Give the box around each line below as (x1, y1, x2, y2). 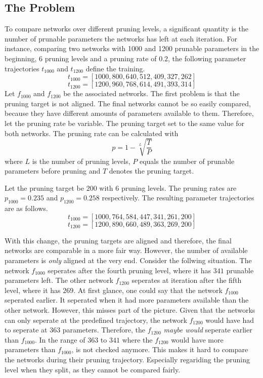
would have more (171, 334, 224, 345)
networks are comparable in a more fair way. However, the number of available (5, 245, 248, 256)
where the (122, 334, 153, 345)
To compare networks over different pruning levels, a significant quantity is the (5, 23, 248, 34)
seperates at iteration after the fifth (131, 275, 242, 285)
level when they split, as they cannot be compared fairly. (5, 364, 181, 374)
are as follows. (5, 203, 48, 214)
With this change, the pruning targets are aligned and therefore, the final (5, 235, 232, 245)
